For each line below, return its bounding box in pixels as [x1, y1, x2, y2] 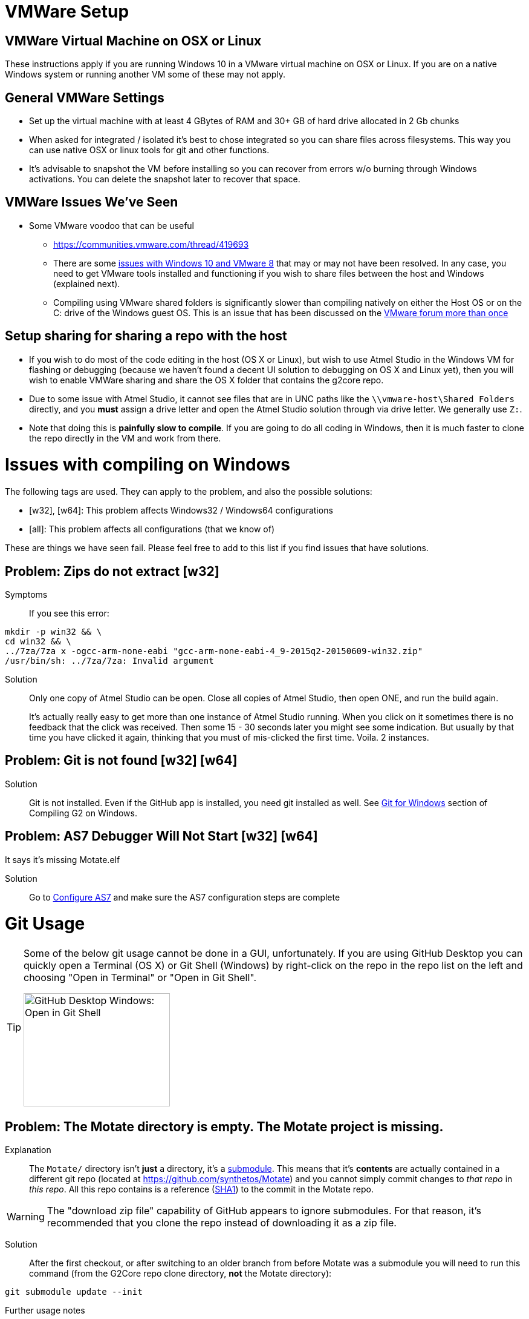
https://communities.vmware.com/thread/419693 [53, 239, 249, 250]
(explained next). [53, 278, 120, 289]
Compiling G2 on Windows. [29, 807, 137, 818]
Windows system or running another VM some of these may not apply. [5, 69, 286, 80]
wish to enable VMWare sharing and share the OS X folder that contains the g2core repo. [29, 374, 384, 385]
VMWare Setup [5, 1, 129, 22]
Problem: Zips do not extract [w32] [5, 563, 219, 579]
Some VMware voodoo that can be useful [29, 220, 194, 231]
